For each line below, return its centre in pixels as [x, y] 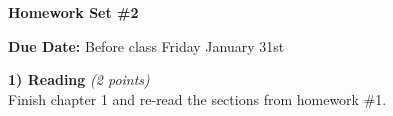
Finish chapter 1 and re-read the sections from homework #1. [197, 98]
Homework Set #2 [73, 12]
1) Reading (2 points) [79, 79]
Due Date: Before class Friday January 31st [146, 45]
